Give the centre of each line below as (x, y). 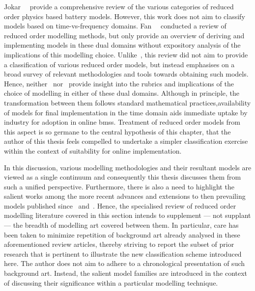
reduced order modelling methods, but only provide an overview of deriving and (124, 35)
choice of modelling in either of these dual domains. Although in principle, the (122, 93)
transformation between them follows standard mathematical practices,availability (127, 102)
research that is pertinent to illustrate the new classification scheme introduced (123, 253)
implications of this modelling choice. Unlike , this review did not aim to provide (126, 54)
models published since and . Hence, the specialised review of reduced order (120, 205)
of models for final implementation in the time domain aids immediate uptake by (126, 112)
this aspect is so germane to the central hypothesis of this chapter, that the (117, 131)
